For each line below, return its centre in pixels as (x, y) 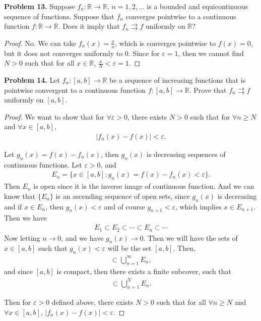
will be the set (129, 248)
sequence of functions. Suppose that (59, 16)
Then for (18, 302)
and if (13, 206)
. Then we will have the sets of (190, 237)
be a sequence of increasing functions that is (178, 80)
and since (18, 271)
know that (20, 196)
